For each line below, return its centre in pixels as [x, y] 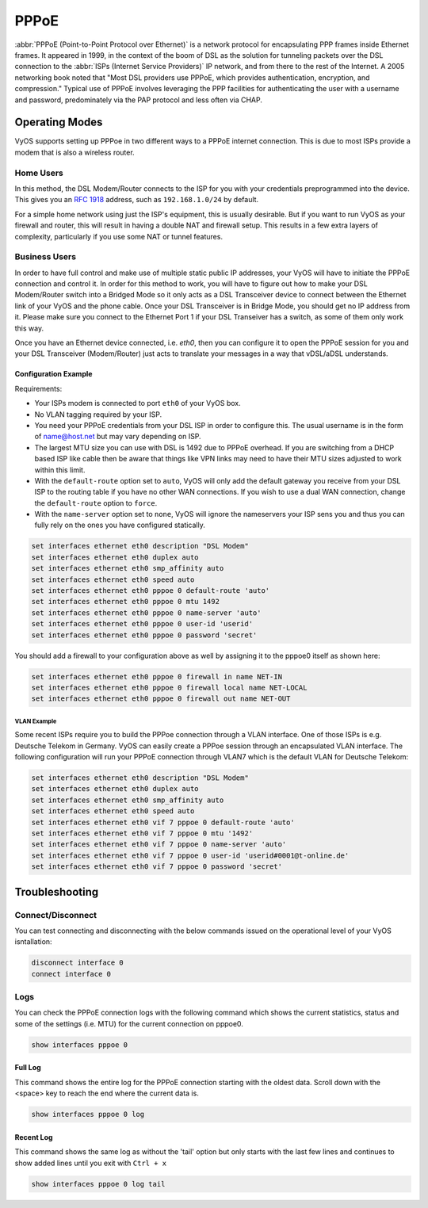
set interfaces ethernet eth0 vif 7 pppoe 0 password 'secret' [157, 867]
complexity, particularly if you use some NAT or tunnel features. [119, 236]
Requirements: [38, 388]
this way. [29, 328]
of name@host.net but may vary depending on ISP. [118, 437]
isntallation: [33, 942]
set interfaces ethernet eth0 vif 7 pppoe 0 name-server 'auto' [159, 845]
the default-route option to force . [96, 503]
